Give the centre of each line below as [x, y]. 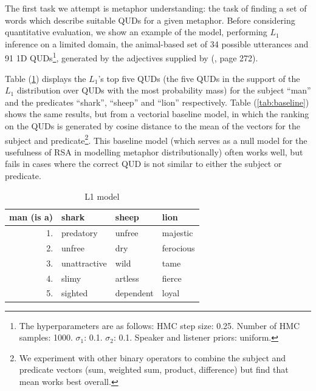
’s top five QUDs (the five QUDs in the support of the [199, 78]
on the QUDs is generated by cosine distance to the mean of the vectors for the [153, 126]
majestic [177, 233]
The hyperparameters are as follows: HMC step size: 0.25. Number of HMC [160, 325]
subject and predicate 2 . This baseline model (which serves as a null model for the [156, 139]
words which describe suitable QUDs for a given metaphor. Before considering [150, 20]
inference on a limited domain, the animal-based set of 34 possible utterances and [157, 43]
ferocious [178, 247]
